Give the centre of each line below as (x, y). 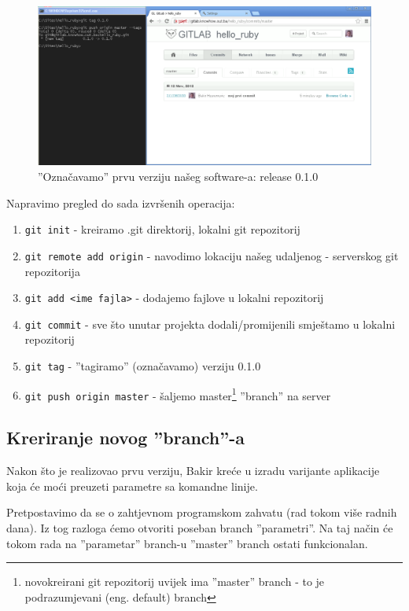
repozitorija (52, 271)
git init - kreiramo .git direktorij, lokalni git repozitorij (162, 229)
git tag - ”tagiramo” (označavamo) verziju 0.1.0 (143, 366)
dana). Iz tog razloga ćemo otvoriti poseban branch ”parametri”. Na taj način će (200, 528)
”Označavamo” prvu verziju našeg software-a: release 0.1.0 (178, 177)
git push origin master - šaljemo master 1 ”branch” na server (178, 394)
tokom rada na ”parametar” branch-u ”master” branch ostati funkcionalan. (187, 543)
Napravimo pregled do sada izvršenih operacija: (121, 202)
